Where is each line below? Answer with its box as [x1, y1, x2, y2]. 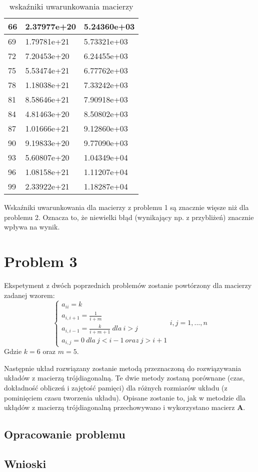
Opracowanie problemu [4, 426, 125, 442]
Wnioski [4, 456, 46, 471]
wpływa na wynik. [4, 221, 60, 232]
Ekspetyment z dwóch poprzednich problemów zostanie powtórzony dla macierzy [4, 279, 252, 290]
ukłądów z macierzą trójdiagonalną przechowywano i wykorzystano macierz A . [4, 402, 245, 412]
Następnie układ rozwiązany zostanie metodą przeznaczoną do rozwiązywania [4, 362, 241, 373]
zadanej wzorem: [4, 289, 55, 300]
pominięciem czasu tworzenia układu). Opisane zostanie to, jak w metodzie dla [4, 392, 245, 402]
